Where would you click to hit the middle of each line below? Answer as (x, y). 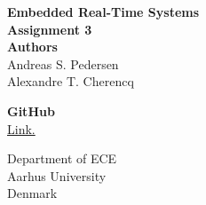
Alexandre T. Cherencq (71, 81)
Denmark (32, 193)
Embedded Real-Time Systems (103, 12)
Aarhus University (57, 175)
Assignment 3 (50, 29)
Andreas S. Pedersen (63, 63)
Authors (32, 47)
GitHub (31, 110)
